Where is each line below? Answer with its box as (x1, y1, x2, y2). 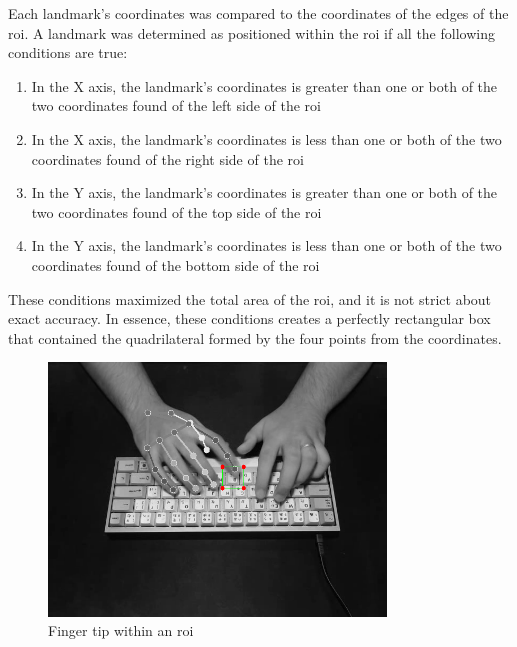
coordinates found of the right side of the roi (31, 148, 304, 169)
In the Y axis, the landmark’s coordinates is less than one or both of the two (31, 235, 502, 256)
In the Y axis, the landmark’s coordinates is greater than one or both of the (31, 182, 498, 203)
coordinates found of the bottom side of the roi (31, 254, 320, 275)
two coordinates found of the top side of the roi (31, 201, 322, 222)
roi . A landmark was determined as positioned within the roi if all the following (8, 22, 495, 43)
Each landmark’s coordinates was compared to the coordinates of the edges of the (8, 3, 509, 23)
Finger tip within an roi (48, 620, 194, 641)
